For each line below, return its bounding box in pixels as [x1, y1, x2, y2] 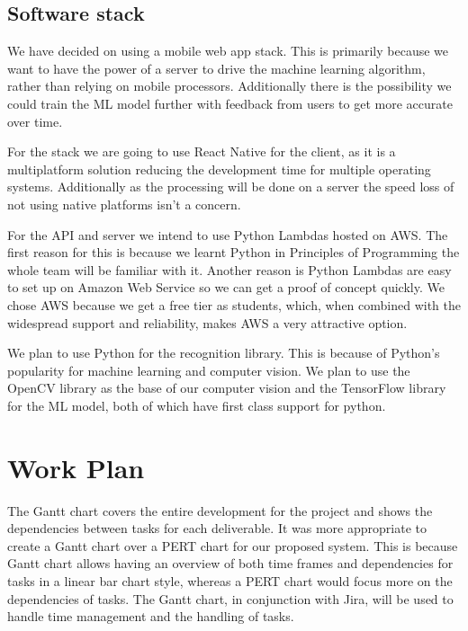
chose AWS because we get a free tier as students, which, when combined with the [7, 295, 461, 314]
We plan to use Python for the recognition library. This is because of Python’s [7, 343, 440, 362]
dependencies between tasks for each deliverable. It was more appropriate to [7, 519, 427, 538]
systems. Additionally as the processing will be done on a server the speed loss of [7, 177, 454, 196]
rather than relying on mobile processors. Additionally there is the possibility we [7, 76, 452, 95]
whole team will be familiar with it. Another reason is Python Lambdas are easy [7, 260, 452, 279]
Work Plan [7, 449, 145, 485]
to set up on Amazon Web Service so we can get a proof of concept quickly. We [7, 278, 445, 297]
